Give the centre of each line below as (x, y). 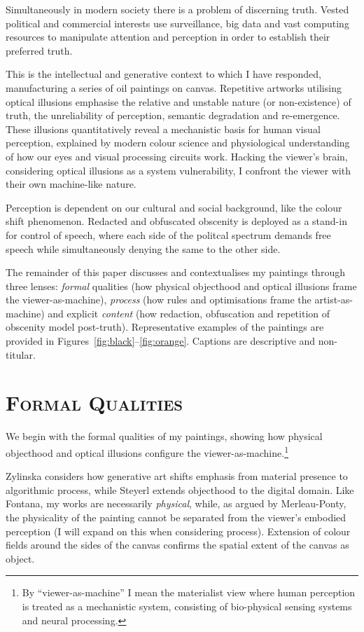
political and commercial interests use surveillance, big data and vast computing (177, 23)
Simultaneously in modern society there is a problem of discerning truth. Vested (177, 9)
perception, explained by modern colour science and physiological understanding (178, 143)
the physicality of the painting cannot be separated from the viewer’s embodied (176, 517)
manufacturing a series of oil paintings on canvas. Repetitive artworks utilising (174, 87)
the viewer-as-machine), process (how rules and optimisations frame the (159, 300)
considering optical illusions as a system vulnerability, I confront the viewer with (178, 170)
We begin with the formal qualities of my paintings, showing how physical (164, 436)
